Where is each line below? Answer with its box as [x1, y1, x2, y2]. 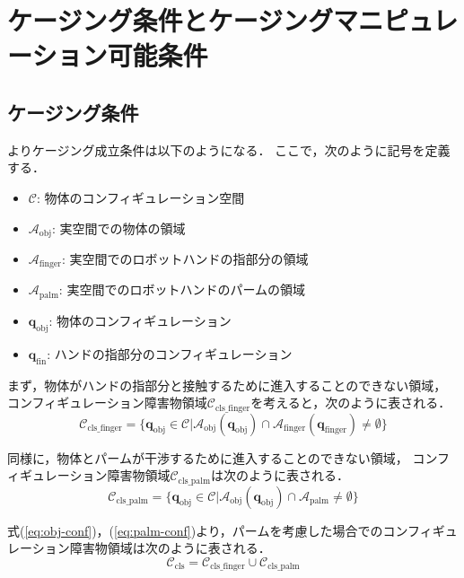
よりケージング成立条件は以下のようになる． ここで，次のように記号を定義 [7, 140, 451, 159]
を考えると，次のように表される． [250, 393, 451, 412]
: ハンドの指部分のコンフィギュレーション [47, 344, 293, 363]
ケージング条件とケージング [7, 2, 333, 39]
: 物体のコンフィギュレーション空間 [36, 188, 245, 206]
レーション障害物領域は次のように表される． [7, 539, 271, 557]
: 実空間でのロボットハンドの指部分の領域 [61, 250, 309, 267]
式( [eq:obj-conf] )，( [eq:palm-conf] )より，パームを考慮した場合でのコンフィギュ [7, 521, 458, 539]
